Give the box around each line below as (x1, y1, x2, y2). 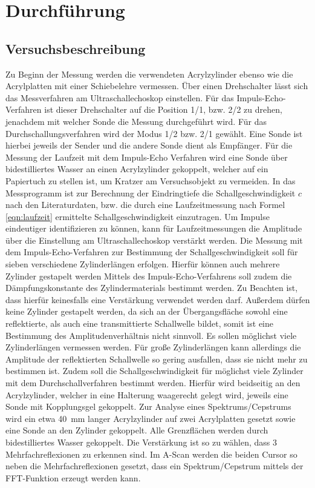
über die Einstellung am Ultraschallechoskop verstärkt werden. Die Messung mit (5, 233, 303, 246)
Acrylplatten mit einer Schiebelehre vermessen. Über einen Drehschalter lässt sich (5, 79, 308, 92)
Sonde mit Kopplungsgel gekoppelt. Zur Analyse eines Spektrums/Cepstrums (5, 400, 291, 413)
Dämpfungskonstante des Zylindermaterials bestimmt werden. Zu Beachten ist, (5, 281, 298, 294)
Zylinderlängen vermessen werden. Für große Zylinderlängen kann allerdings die (5, 341, 301, 353)
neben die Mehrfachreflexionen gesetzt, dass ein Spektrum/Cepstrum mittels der (5, 460, 304, 472)
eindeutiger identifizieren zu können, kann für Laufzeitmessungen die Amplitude (5, 222, 302, 235)
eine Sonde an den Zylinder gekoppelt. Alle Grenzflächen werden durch (5, 424, 268, 436)
